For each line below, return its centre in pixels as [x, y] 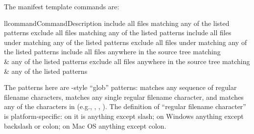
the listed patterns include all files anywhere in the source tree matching [112, 52]
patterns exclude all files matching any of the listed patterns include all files [118, 33]
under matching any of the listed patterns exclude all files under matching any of [126, 42]
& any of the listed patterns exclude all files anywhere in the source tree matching [127, 61]
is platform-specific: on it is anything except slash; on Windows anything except [124, 116]
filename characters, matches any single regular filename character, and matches [124, 97]
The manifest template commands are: [62, 6]
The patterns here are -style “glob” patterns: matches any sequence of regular [120, 87]
